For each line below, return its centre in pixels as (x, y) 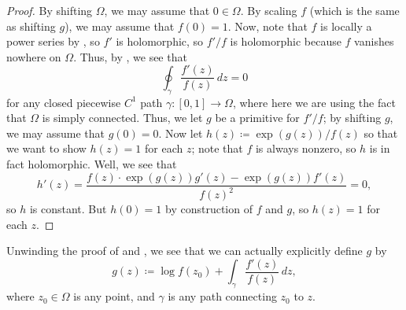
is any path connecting (222, 296)
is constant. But (68, 209)
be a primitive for (257, 118)
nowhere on (34, 56)
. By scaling (269, 10)
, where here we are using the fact (314, 102)
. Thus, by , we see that (130, 56)
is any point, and (114, 296)
